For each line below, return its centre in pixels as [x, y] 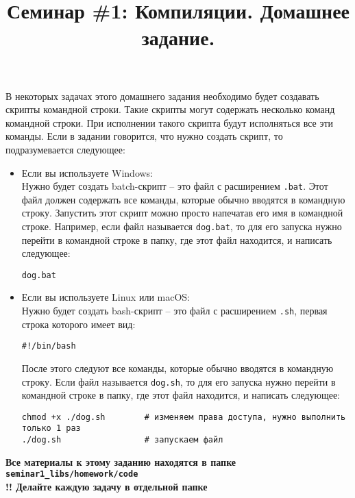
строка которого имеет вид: [78, 324]
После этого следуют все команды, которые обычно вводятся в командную [177, 368]
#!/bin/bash [49, 346]
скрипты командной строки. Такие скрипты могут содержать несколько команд [170, 109]
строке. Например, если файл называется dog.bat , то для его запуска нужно [182, 226]
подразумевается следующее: [65, 149]
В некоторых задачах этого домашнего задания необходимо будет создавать [162, 96]
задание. [178, 37]
